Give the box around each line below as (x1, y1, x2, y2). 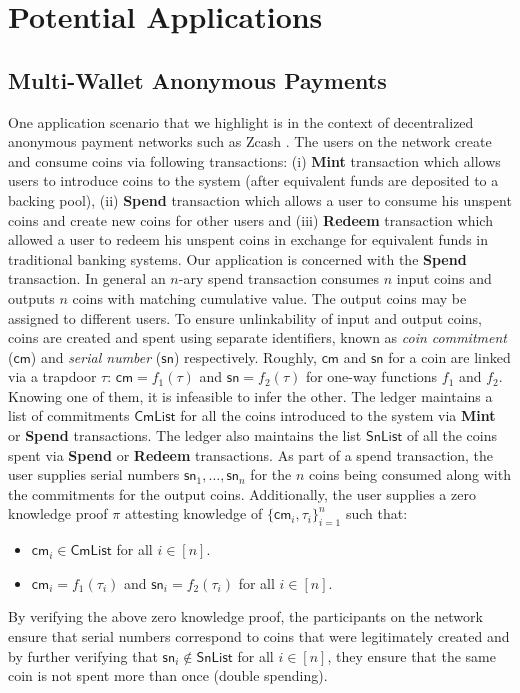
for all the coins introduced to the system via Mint (180, 405, 496, 426)
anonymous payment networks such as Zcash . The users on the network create (8, 131, 492, 152)
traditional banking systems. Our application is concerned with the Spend (8, 248, 467, 269)
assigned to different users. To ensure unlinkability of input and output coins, (8, 307, 482, 328)
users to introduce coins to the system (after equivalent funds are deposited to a (8, 170, 499, 191)
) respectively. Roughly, (173, 346, 317, 367)
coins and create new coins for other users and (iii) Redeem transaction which (8, 209, 493, 230)
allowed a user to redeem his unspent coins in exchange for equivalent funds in (8, 229, 488, 250)
